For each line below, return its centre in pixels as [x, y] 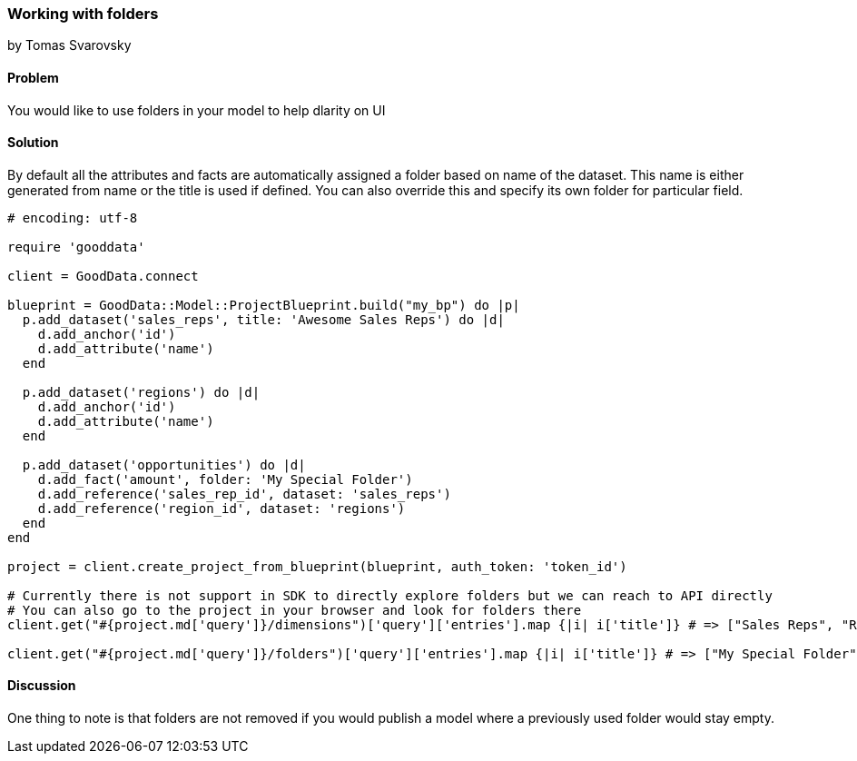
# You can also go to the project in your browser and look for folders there [295, 610]
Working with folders [83, 14]
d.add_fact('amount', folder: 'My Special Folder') [225, 479]
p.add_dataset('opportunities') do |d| [164, 465]
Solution [33, 143]
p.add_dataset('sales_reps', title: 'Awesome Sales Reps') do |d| [263, 319]
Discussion [42, 686]
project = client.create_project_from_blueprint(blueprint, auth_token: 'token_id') [317, 566]
